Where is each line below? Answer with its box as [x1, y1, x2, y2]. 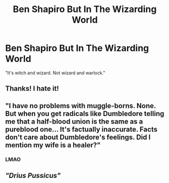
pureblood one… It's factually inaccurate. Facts [5, 125, 158, 134]
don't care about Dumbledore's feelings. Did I [5, 133, 151, 141]
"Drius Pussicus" [5, 171, 61, 180]
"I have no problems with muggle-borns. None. [5, 102, 156, 110]
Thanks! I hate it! [5, 84, 59, 93]
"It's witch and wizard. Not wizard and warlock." [5, 69, 105, 76]
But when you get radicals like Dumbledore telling [5, 109, 164, 118]
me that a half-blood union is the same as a [5, 117, 143, 126]
